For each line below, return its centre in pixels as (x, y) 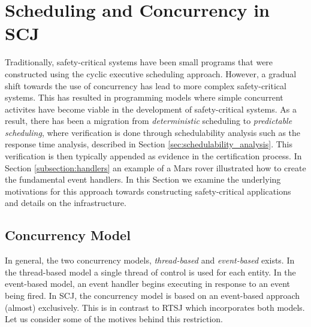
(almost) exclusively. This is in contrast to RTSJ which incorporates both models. (155, 307)
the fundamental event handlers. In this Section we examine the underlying (143, 179)
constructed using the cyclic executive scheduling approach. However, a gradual (151, 73)
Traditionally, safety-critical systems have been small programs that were (139, 62)
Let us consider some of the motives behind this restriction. (114, 319)
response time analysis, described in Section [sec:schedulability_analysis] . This (149, 144)
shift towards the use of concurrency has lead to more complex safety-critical (146, 85)
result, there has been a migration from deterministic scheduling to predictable (149, 121)
